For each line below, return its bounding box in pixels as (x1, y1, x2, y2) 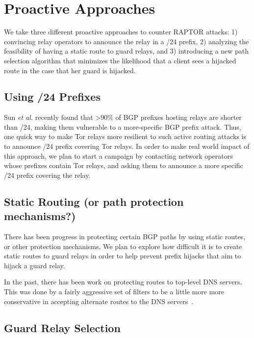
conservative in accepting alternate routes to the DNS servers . (4, 296, 194, 306)
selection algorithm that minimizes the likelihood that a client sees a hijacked (4, 55, 236, 65)
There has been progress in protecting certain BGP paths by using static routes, (4, 231, 246, 242)
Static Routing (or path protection (4, 194, 184, 209)
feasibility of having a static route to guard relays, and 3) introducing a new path (4, 46, 249, 56)
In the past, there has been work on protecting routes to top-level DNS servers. (4, 277, 242, 287)
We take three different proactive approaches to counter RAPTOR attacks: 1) (4, 27, 238, 37)
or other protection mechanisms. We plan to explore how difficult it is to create (4, 241, 242, 251)
